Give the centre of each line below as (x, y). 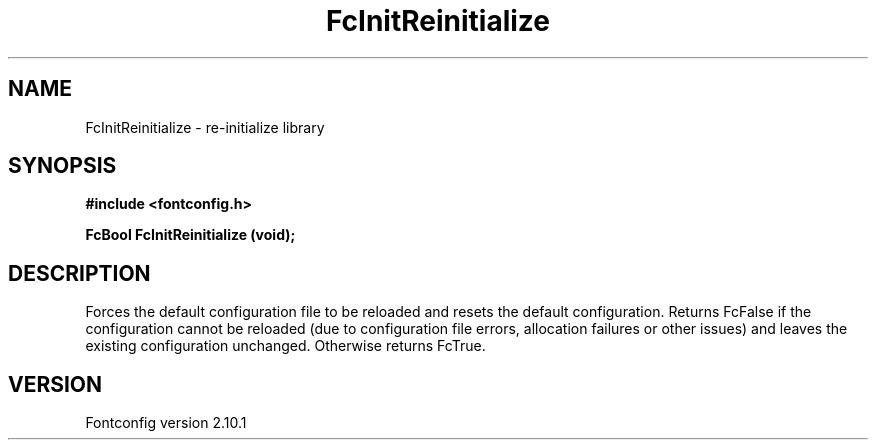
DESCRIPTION (79, 273)
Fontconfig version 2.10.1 (166, 423)
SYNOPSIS (62, 166)
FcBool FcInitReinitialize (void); (190, 235)
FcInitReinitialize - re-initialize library (205, 127)
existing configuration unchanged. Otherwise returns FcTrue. (285, 346)
